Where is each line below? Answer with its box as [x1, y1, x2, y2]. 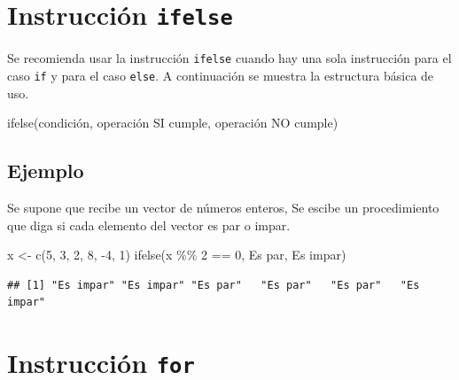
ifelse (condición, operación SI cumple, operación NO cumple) [7, 113, 338, 132]
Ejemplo [7, 157, 84, 184]
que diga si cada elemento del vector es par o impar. [7, 215, 291, 234]
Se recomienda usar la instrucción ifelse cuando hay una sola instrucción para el [7, 49, 452, 67]
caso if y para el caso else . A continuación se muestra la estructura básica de [7, 66, 434, 84]
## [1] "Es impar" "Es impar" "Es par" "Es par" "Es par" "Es [7, 278, 420, 291]
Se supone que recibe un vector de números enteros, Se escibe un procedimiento [7, 198, 440, 216]
